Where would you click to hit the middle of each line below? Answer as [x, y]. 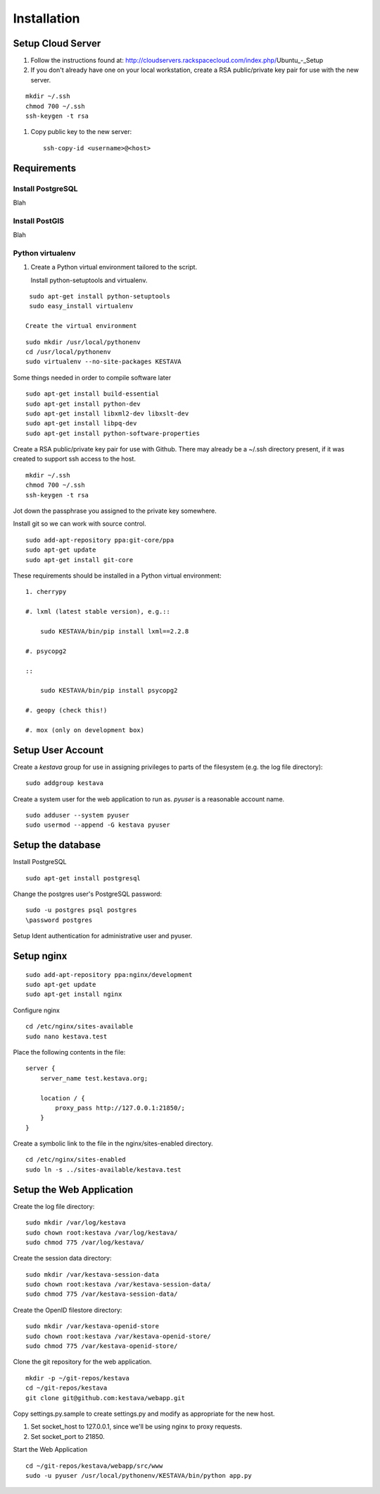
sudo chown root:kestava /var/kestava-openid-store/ [118, 1336]
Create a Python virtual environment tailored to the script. [114, 267]
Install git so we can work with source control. [80, 524]
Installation [46, 18]
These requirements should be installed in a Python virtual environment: [117, 576]
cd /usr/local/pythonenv [68, 352]
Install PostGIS [39, 221]
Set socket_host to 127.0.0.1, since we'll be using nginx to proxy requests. [137, 1427]
